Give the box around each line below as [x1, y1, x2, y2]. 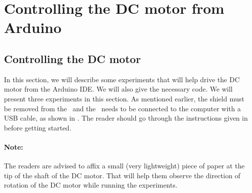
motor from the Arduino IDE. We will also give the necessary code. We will [4, 84, 233, 94]
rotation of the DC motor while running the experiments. [4, 180, 177, 190]
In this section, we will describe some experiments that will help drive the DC [4, 74, 240, 84]
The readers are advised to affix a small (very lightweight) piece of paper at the [4, 161, 245, 171]
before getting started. [4, 122, 72, 132]
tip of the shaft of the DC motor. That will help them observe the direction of [4, 170, 241, 180]
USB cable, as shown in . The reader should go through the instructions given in [4, 113, 248, 123]
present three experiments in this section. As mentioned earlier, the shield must [4, 93, 245, 103]
